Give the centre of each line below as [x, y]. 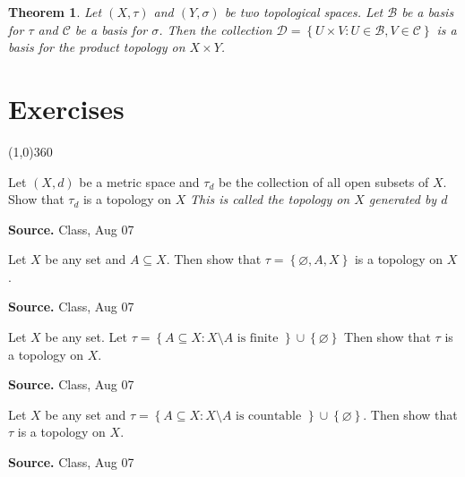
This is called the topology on [270, 199]
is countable [269, 416]
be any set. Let [86, 337]
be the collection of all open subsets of [323, 181]
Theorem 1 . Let [55, 12]
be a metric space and [139, 181]
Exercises [66, 108]
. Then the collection [215, 29]
